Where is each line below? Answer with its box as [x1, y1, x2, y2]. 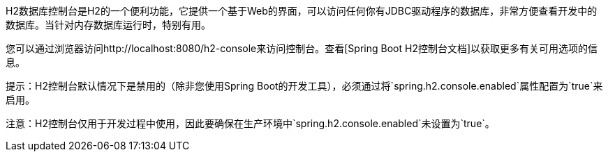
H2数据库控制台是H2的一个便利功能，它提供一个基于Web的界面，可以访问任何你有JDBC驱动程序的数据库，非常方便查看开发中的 [6, 5, 598, 17]
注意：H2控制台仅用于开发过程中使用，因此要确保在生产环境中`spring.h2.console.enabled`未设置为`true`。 [6, 117, 495, 129]
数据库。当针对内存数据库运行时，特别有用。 [6, 19, 211, 31]
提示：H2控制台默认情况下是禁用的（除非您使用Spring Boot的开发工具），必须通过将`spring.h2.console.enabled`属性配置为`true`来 [6, 80, 603, 92]
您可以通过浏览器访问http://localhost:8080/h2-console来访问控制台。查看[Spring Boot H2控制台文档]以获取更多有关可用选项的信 [6, 42, 598, 54]
